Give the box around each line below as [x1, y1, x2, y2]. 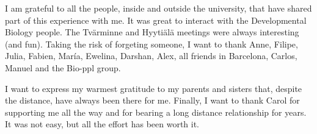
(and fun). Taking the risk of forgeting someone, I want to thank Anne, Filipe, [5, 37, 298, 50]
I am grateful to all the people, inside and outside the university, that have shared [5, 2, 312, 14]
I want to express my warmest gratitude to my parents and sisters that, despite [5, 82, 302, 94]
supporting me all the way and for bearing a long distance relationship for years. [5, 105, 307, 118]
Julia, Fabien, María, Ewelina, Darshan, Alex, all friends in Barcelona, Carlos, [5, 49, 297, 62]
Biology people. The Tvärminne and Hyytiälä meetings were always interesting [5, 26, 299, 38]
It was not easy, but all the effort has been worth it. [5, 118, 200, 130]
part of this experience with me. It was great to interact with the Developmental [5, 13, 307, 26]
